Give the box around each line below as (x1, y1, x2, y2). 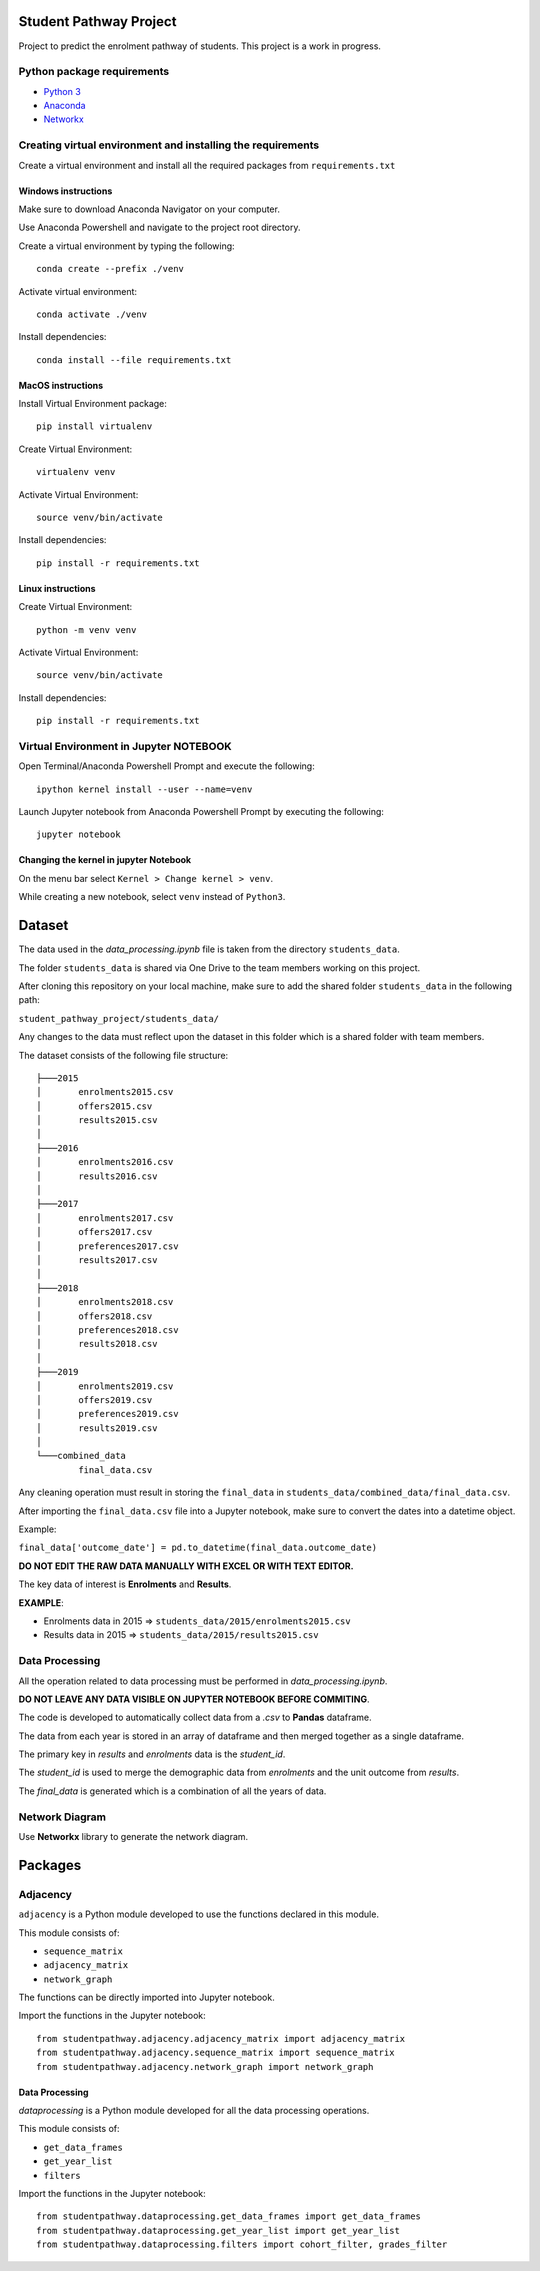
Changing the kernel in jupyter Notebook (18, 854, 192, 866)
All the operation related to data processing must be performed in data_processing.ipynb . (18, 1675, 388, 1687)
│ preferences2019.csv (36, 1408, 179, 1420)
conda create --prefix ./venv (36, 263, 185, 275)
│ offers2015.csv (36, 1100, 153, 1112)
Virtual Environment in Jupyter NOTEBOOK (18, 739, 232, 753)
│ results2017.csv (36, 1254, 158, 1265)
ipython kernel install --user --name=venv (36, 783, 253, 795)
